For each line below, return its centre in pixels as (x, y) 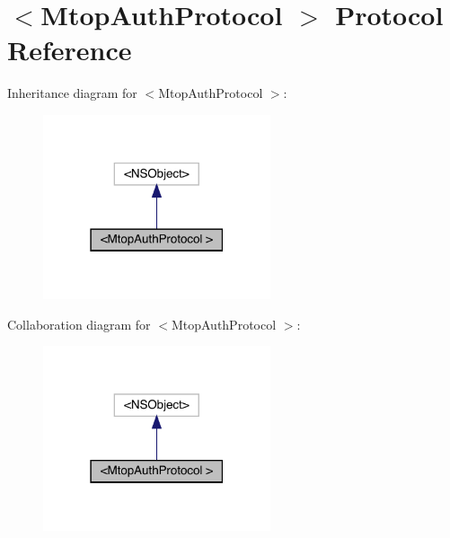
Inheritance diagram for (72, 93)
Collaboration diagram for (79, 324)
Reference (70, 50)
